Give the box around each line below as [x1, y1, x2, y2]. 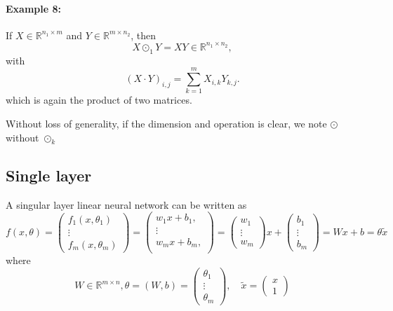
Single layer [6, 164, 92, 186]
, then [131, 27, 156, 42]
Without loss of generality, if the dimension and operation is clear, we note [6, 116, 327, 130]
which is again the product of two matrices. [6, 92, 192, 107]
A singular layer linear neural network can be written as [6, 197, 247, 212]
